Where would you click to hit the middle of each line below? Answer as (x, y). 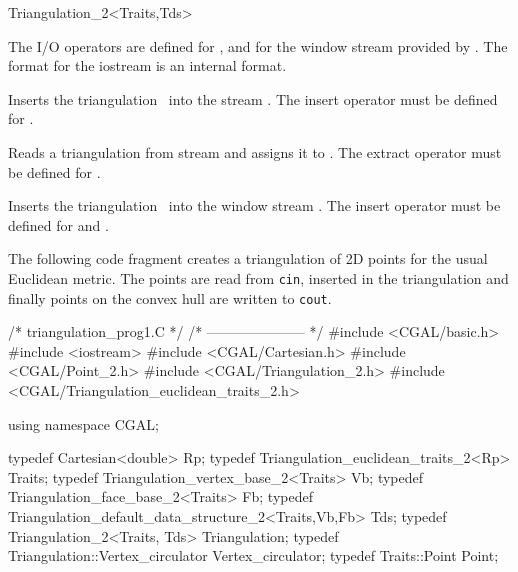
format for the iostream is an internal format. (147, 65)
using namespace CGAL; (83, 423)
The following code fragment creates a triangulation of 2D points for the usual (248, 258)
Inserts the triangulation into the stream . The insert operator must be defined (253, 98)
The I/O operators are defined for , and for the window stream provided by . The (258, 45)
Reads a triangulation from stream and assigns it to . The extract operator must (255, 151)
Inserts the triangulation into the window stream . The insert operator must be (254, 205)
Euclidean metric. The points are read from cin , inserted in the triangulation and (258, 277)
